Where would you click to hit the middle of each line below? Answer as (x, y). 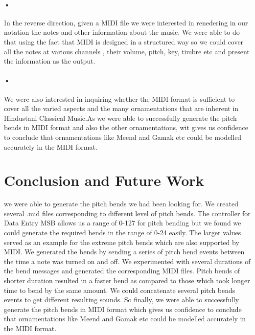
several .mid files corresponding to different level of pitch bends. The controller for (127, 213)
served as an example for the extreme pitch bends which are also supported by (122, 242)
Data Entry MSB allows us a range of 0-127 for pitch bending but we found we (123, 223)
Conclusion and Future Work (104, 180)
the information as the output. (50, 61)
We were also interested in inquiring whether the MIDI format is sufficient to (119, 99)
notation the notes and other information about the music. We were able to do (122, 32)
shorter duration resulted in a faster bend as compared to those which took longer (127, 280)
